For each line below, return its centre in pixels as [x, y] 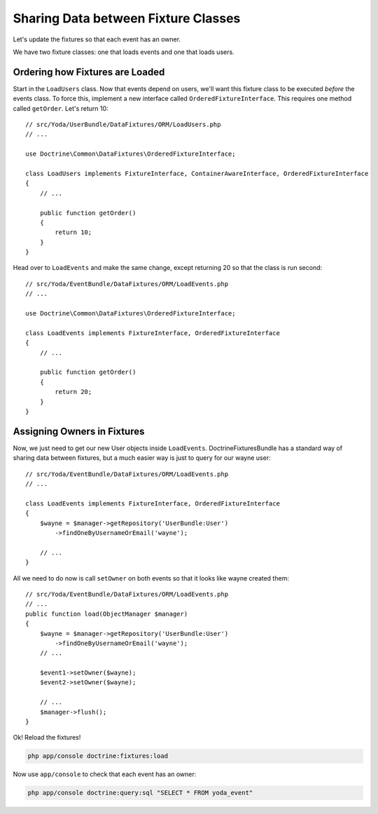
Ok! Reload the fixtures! [47, 738]
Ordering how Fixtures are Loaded [89, 72]
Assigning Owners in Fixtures [79, 431]
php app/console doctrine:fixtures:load [98, 756]
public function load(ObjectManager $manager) [107, 614]
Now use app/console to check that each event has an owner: [105, 774]
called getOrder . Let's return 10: [61, 108]
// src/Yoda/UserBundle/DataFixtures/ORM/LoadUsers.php [123, 125]
